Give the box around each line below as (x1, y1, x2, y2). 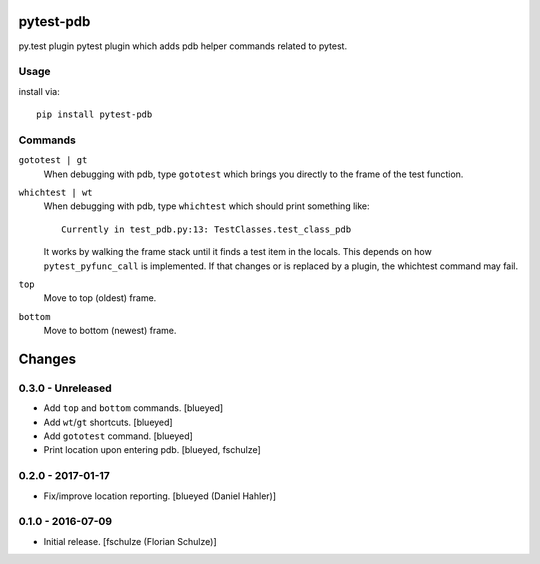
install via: (18, 85, 60, 97)
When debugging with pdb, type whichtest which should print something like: (43, 200, 370, 212)
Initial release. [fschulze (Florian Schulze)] (43, 535, 217, 547)
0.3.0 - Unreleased (18, 381, 112, 395)
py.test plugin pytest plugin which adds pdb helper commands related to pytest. (18, 40, 348, 52)
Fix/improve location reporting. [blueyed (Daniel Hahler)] (43, 490, 277, 502)
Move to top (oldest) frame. (43, 292, 157, 304)
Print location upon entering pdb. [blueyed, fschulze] (43, 444, 262, 456)
